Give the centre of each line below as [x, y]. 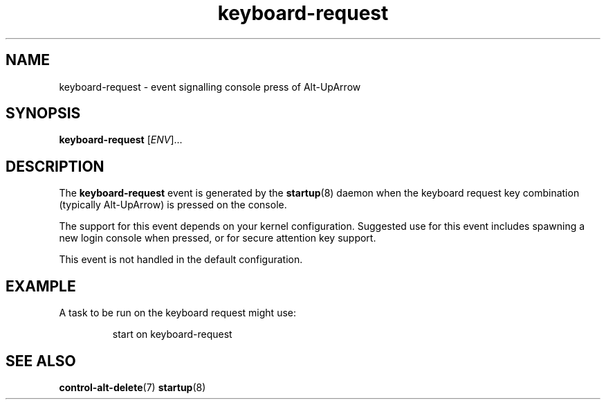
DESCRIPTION [55, 166]
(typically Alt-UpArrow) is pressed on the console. [173, 205]
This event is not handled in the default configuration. [181, 260]
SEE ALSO [41, 361]
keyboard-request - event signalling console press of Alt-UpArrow [210, 87]
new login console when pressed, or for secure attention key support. [218, 238]
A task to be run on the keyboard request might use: [178, 313]
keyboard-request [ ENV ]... [121, 140]
